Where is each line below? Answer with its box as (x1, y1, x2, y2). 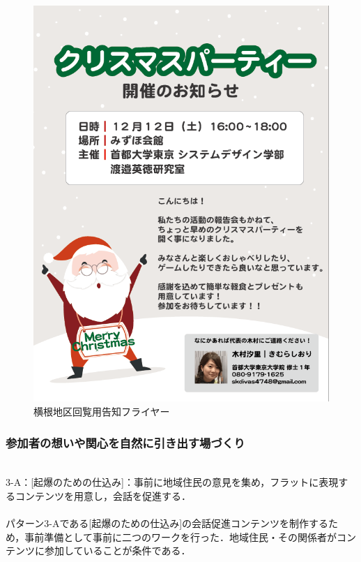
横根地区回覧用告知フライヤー (33, 404, 170, 419)
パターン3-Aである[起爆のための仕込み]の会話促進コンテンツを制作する (6, 516, 329, 531)
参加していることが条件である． (44, 543, 191, 558)
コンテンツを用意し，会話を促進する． (15, 489, 191, 503)
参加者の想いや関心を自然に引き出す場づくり (6, 434, 245, 451)
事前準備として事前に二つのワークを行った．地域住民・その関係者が (24, 529, 337, 544)
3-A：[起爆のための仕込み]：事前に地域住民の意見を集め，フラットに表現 (6, 475, 339, 489)
